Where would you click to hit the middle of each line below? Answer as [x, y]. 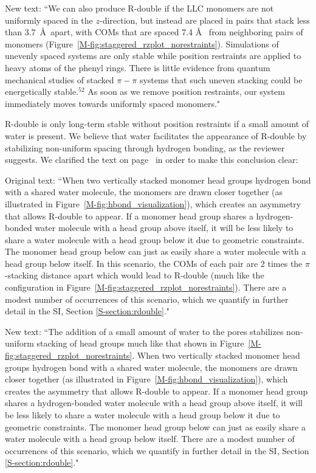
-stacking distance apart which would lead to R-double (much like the [135, 275]
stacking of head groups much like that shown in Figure [140, 343]
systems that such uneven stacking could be [221, 79]
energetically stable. [42, 91]
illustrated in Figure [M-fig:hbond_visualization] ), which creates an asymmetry [153, 203]
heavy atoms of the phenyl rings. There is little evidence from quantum [138, 67]
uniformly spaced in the [49, 20]
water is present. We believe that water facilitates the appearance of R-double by [156, 135]
